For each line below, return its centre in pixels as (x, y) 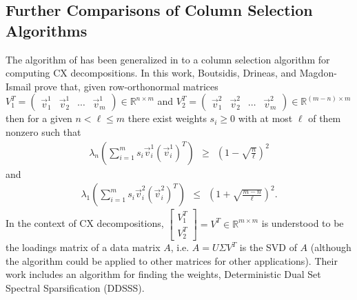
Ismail (19, 86)
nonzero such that (43, 131)
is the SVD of (268, 247)
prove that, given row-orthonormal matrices (126, 86)
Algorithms (47, 30)
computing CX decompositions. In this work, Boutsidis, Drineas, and (151, 73)
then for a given (39, 118)
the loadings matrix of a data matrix (83, 247)
